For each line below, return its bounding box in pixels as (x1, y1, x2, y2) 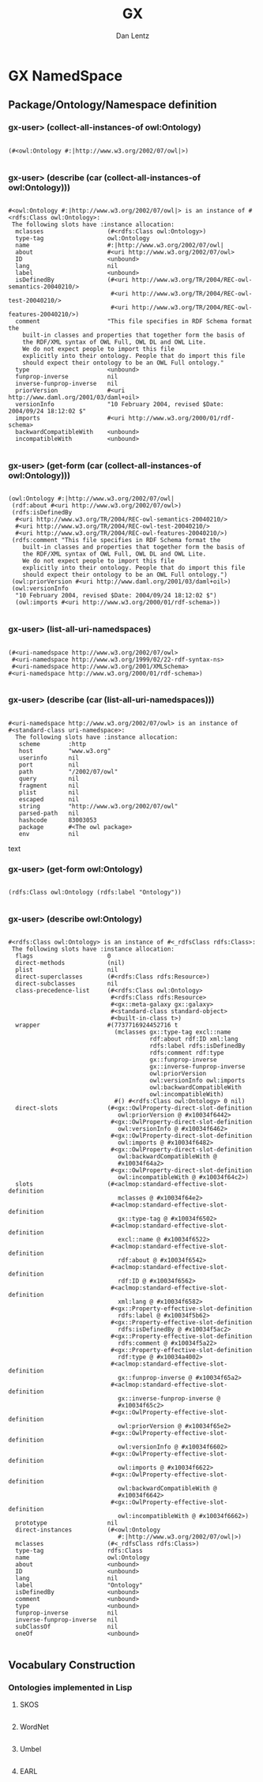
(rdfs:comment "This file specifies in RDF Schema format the (11, 537, 221, 544)
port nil (18, 760, 80, 769)
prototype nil (15, 1519, 118, 1528)
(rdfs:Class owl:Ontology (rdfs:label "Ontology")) (8, 888, 182, 897)
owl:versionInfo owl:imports (149, 1076, 246, 1085)
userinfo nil (18, 754, 80, 762)
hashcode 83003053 (18, 816, 97, 824)
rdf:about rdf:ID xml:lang (149, 1035, 239, 1043)
